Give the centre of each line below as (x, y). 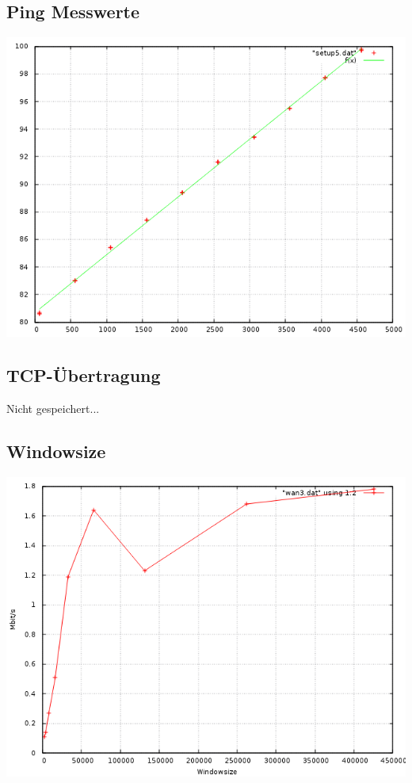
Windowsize (56, 451)
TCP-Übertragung (84, 375)
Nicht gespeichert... (53, 408)
